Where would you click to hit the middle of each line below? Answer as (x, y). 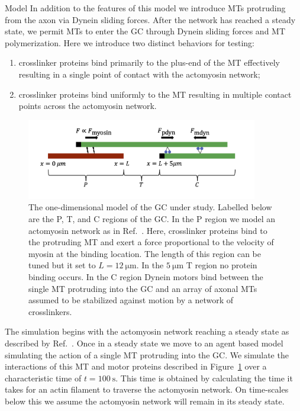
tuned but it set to (62, 265)
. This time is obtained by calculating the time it (204, 378)
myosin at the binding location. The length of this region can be (145, 253)
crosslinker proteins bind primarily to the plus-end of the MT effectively (149, 62)
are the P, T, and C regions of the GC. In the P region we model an (152, 218)
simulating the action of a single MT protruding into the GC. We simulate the (147, 354)
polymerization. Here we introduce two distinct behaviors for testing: (130, 42)
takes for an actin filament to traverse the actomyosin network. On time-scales (147, 389)
